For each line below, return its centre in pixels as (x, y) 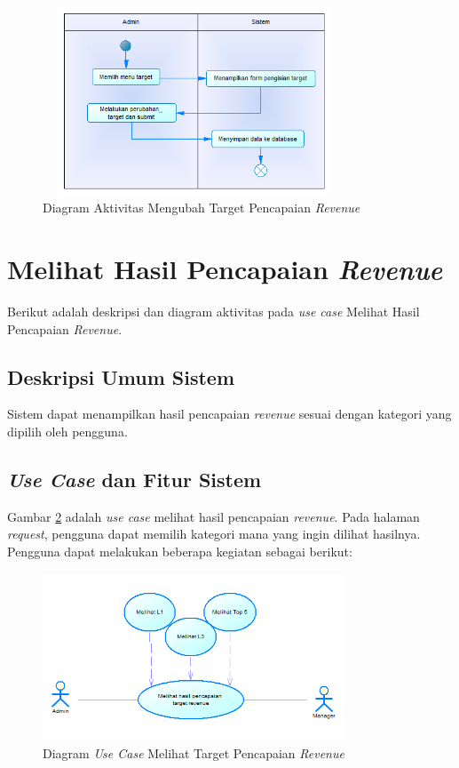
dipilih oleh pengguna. (67, 431)
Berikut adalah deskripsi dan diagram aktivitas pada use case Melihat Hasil (214, 311)
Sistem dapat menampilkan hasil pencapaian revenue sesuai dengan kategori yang (229, 414)
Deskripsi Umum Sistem (121, 376)
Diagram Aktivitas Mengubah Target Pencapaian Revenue (202, 208)
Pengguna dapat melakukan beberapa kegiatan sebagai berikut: (180, 551)
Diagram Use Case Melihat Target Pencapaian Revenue (194, 753)
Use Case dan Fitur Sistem (135, 479)
